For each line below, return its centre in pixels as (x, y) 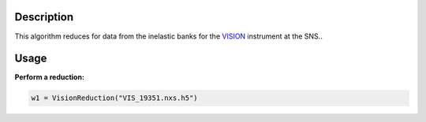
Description (44, 17)
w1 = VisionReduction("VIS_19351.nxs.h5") (114, 98)
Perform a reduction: (49, 77)
